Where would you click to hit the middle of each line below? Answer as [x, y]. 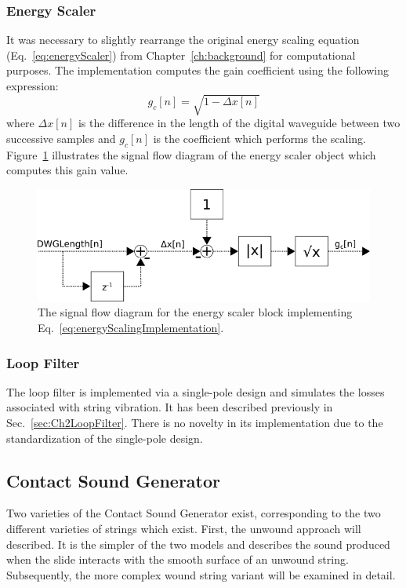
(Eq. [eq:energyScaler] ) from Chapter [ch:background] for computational [181, 55]
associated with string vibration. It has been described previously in [170, 407]
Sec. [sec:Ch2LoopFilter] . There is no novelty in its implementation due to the [195, 423]
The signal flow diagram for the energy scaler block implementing [195, 312]
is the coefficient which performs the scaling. [260, 138]
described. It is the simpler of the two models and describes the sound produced [198, 544]
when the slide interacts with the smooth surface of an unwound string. [178, 559]
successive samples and [61, 138]
